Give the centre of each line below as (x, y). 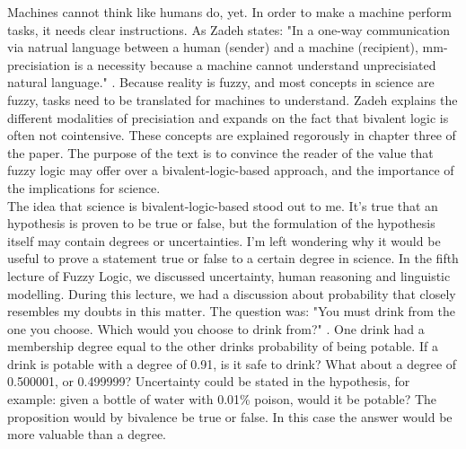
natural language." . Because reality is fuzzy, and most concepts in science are (221, 82)
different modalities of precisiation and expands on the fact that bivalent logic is (228, 117)
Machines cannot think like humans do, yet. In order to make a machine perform (229, 12)
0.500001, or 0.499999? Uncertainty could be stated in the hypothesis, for (209, 381)
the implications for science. (84, 187)
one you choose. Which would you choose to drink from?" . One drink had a (216, 328)
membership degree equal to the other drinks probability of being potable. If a (223, 346)
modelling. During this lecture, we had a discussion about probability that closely (232, 293)
